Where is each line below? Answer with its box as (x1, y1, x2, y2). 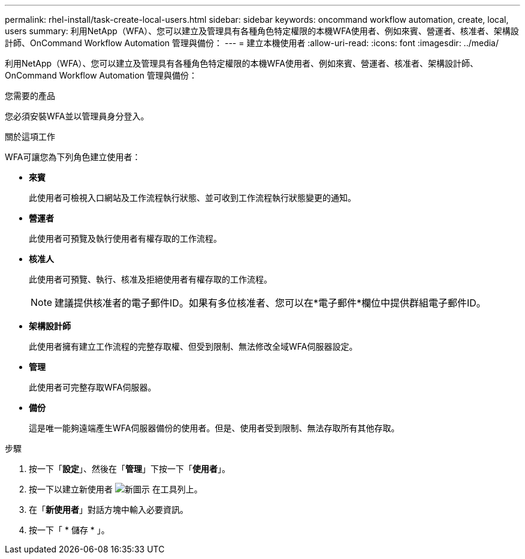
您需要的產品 (5, 91, 55, 101)
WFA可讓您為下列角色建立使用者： (5, 152, 141, 162)
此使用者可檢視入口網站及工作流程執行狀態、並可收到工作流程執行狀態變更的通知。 (29, 193, 356, 203)
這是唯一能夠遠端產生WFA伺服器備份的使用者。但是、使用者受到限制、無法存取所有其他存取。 (29, 423, 400, 433)
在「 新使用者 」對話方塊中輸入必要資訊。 (29, 504, 188, 515)
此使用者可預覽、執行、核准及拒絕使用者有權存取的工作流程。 (29, 274, 272, 284)
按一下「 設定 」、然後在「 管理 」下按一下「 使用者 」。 (29, 464, 230, 474)
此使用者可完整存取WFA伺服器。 (29, 382, 156, 392)
